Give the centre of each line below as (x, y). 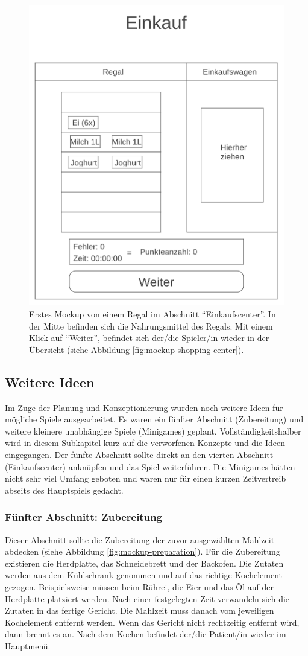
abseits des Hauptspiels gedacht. (64, 490)
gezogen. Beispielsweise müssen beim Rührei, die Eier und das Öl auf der (140, 586)
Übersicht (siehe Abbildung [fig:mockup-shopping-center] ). (137, 349)
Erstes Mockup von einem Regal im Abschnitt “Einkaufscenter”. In (152, 314)
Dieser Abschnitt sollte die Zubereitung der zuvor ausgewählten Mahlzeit (140, 539)
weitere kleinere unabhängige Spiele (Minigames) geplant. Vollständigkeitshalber (153, 431)
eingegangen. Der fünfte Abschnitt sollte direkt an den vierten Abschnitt (139, 455)
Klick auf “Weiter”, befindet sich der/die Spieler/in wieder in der (149, 338)
